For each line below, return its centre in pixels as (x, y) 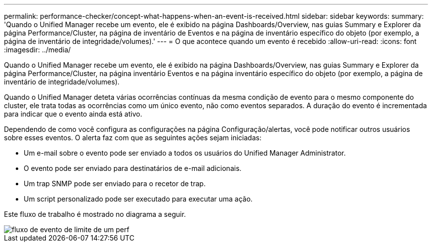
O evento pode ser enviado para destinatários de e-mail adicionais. (133, 168)
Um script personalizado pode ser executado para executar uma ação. (138, 199)
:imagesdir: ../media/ (37, 50)
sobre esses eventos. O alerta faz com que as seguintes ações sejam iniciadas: (133, 138)
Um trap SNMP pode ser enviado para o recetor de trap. (115, 184)
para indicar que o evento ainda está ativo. (73, 114)
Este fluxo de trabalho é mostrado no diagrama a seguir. (95, 214)
